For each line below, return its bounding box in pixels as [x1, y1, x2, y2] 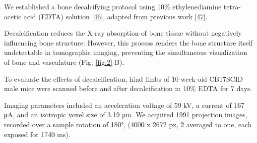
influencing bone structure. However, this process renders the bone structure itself [4, 37, 253, 48]
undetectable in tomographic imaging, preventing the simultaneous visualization [4, 47, 247, 57]
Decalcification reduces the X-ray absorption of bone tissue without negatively [4, 28, 242, 38]
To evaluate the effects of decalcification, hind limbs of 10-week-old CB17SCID [4, 73, 243, 84]
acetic [4, 11, 21, 21]
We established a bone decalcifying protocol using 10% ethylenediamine [4, 1, 222, 11]
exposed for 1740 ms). [4, 129, 70, 139]
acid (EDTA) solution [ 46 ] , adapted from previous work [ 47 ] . [23, 11, 208, 21]
